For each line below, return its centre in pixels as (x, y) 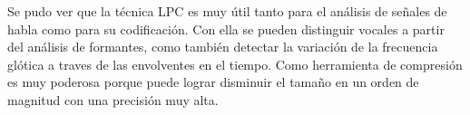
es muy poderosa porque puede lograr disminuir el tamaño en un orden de (213, 82)
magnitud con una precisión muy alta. (113, 99)
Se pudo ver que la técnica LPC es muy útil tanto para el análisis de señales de (227, 11)
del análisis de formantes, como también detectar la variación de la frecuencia (223, 47)
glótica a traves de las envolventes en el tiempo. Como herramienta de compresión (235, 64)
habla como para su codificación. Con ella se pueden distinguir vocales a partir (226, 29)
